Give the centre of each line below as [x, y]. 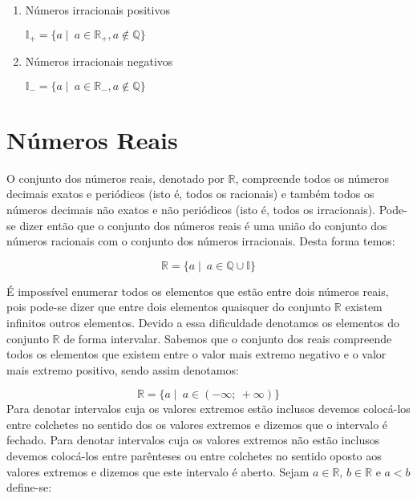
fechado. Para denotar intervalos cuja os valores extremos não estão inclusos [193, 440]
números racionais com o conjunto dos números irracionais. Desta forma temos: [201, 241]
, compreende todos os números [312, 178]
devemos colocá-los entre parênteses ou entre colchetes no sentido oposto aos [194, 456]
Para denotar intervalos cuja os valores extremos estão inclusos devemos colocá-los [208, 409]
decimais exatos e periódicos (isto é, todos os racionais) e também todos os [190, 194]
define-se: [29, 487]
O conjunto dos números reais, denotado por [115, 178]
